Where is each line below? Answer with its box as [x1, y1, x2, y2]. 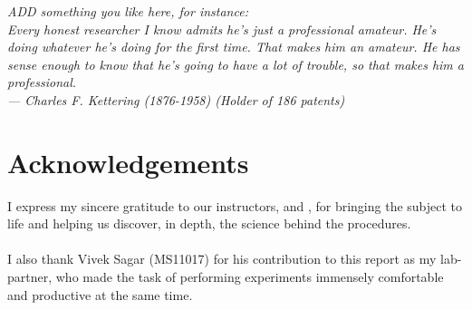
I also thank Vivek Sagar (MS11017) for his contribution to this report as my [7, 249, 437, 268]
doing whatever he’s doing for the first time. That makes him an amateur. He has [7, 37, 460, 56]
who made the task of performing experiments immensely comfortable [55, 267, 444, 286]
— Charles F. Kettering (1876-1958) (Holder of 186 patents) [7, 90, 345, 109]
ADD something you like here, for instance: [7, 2, 248, 20]
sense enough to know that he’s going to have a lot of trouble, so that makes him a [7, 54, 464, 73]
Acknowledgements [7, 143, 249, 180]
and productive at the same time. [7, 285, 193, 304]
